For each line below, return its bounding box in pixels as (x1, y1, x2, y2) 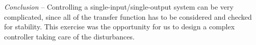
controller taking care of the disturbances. (4, 31, 135, 41)
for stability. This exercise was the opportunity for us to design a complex (4, 21, 235, 32)
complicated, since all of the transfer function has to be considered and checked (4, 11, 252, 22)
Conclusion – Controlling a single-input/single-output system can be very (4, 2, 234, 12)
